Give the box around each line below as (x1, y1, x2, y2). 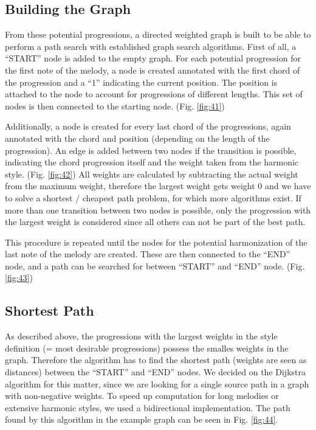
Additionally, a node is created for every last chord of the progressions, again (5, 120, 291, 133)
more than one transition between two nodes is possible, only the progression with (5, 203, 311, 216)
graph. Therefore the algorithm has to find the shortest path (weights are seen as (5, 353, 307, 366)
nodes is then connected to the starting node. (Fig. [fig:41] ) (5, 99, 225, 112)
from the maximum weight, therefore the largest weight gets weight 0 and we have (5, 179, 311, 192)
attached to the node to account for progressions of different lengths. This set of (5, 88, 303, 100)
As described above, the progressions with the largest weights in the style (5, 330, 278, 342)
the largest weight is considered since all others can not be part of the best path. (5, 215, 306, 228)
